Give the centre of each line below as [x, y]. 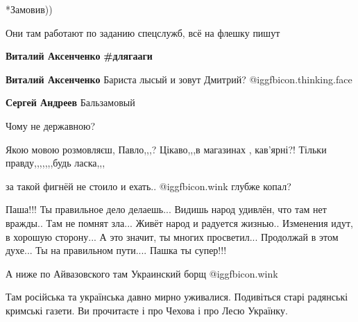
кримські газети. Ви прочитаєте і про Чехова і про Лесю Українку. [147, 310]
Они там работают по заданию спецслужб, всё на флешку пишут [143, 32]
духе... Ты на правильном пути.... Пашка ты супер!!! [116, 250]
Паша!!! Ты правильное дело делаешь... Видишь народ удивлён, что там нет [166, 209]
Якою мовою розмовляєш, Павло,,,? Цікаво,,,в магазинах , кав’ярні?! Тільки [166, 149]
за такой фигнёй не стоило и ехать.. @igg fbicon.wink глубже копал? [148, 186]
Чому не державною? [51, 125]
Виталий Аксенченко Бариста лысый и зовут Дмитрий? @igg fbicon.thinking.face [179, 79]
